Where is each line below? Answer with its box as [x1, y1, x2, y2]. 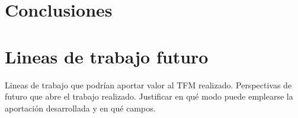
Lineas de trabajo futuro [5, 44, 209, 68]
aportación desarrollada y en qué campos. [5, 101, 156, 114]
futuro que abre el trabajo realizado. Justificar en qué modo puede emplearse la [5, 90, 293, 103]
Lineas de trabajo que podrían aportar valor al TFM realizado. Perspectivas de [5, 78, 292, 91]
